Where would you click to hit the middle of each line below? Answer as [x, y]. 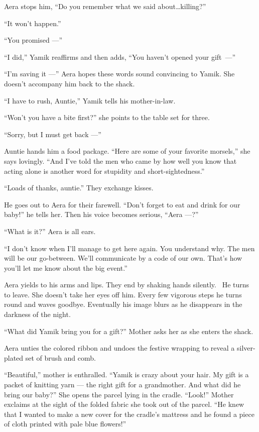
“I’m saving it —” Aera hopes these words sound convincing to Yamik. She [119, 74]
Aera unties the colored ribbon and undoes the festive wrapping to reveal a [119, 348]
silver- [246, 348]
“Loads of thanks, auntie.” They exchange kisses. [79, 188]
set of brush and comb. [60, 357]
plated [14, 357]
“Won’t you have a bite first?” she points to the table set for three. [107, 117]
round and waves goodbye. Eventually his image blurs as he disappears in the [123, 304]
